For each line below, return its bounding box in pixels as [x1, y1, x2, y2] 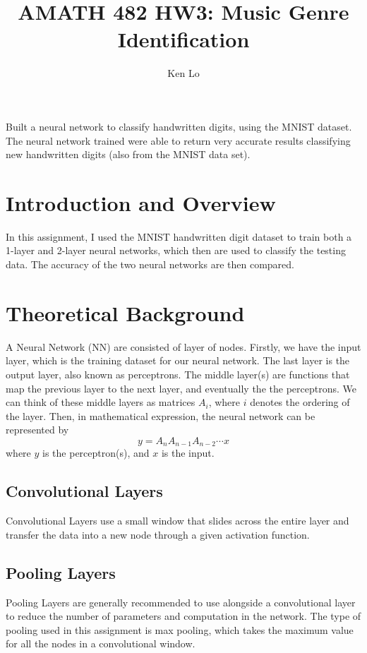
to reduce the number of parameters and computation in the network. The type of [6, 609, 361, 623]
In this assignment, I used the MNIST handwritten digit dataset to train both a [6, 229, 352, 244]
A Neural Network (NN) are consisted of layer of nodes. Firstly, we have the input [6, 339, 361, 354]
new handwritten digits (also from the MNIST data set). [6, 147, 251, 162]
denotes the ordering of [250, 395, 350, 409]
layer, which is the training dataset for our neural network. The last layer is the [6, 353, 350, 368]
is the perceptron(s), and [42, 445, 150, 460]
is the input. [161, 445, 215, 460]
